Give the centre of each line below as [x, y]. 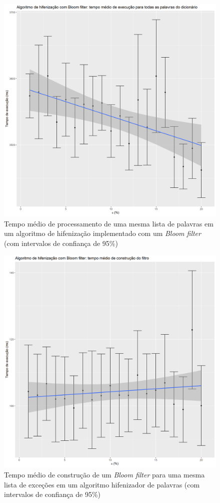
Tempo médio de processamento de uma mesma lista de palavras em [109, 223]
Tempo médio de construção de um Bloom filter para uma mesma [104, 474]
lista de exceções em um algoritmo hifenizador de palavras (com [102, 484]
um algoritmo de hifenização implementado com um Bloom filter [102, 233]
